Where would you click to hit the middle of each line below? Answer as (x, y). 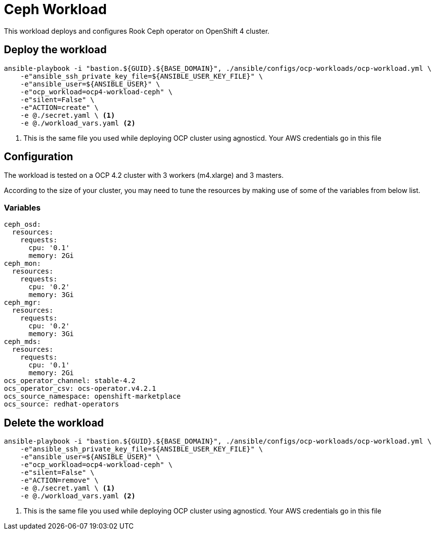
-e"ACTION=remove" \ (59, 481)
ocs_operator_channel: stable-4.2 (70, 381)
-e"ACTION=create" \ (59, 107)
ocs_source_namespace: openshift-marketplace (92, 396)
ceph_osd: (22, 224)
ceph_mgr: (22, 303)
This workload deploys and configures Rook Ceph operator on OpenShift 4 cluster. (137, 31)
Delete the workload (54, 423)
